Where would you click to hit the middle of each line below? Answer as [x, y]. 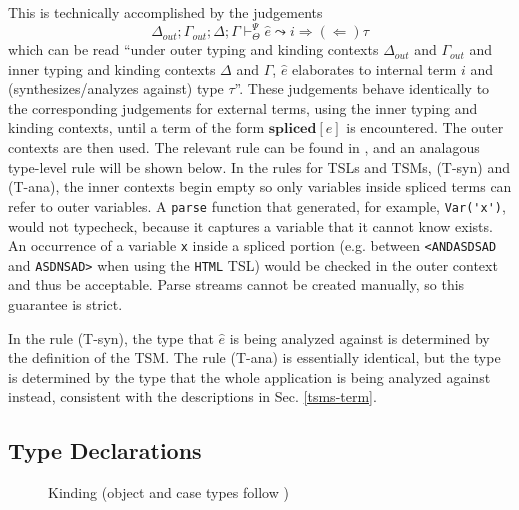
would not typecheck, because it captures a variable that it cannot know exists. [250, 225]
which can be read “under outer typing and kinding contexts [193, 49]
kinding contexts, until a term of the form [136, 127]
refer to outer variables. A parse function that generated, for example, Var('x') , [257, 205]
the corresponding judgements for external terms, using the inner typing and [243, 107]
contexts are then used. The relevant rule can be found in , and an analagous [244, 147]
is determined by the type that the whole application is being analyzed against [249, 376]
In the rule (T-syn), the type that [111, 337]
